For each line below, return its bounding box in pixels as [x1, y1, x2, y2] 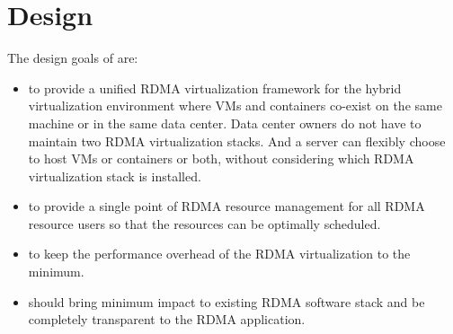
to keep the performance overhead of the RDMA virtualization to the [28, 244, 411, 263]
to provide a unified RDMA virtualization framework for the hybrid [28, 78, 402, 97]
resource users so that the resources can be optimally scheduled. [28, 214, 381, 233]
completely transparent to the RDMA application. [28, 310, 306, 329]
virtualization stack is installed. [28, 166, 201, 185]
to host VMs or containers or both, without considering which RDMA [28, 149, 414, 168]
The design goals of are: [7, 48, 138, 67]
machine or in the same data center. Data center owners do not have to [28, 113, 422, 132]
